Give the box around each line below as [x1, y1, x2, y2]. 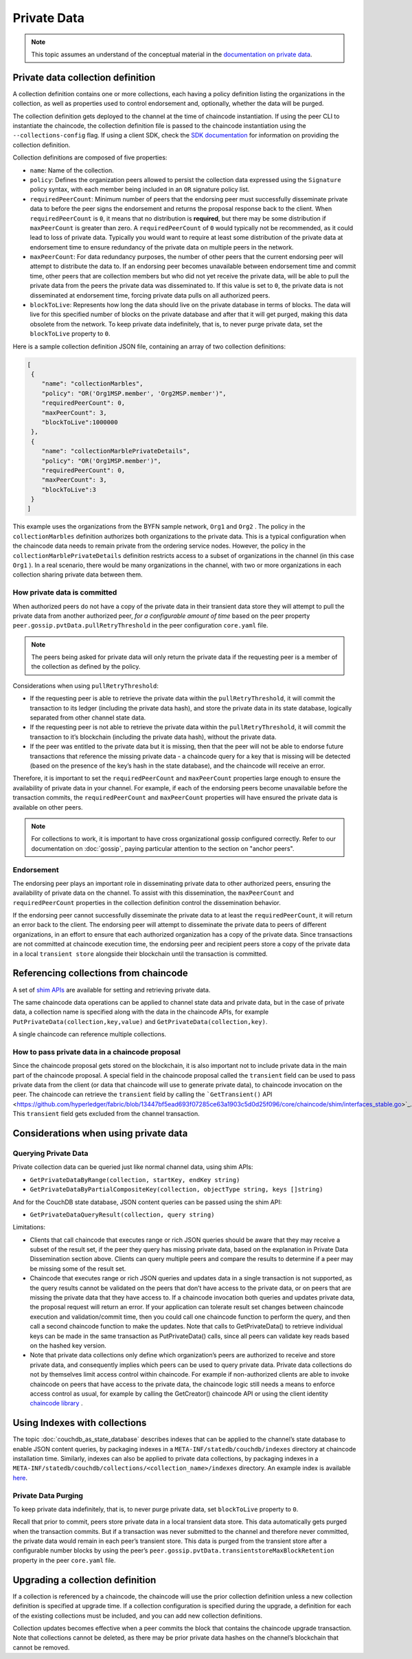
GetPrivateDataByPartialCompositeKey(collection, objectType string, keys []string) [30, 1185, 323, 1194]
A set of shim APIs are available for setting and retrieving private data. [12, 986, 211, 994]
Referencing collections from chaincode [12, 968, 188, 979]
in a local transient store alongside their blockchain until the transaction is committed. [12, 949, 268, 958]
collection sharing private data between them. [12, 570, 144, 579]
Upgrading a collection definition [12, 1574, 157, 1585]
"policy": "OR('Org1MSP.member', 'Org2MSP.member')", [41, 389, 227, 397]
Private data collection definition [12, 71, 156, 83]
